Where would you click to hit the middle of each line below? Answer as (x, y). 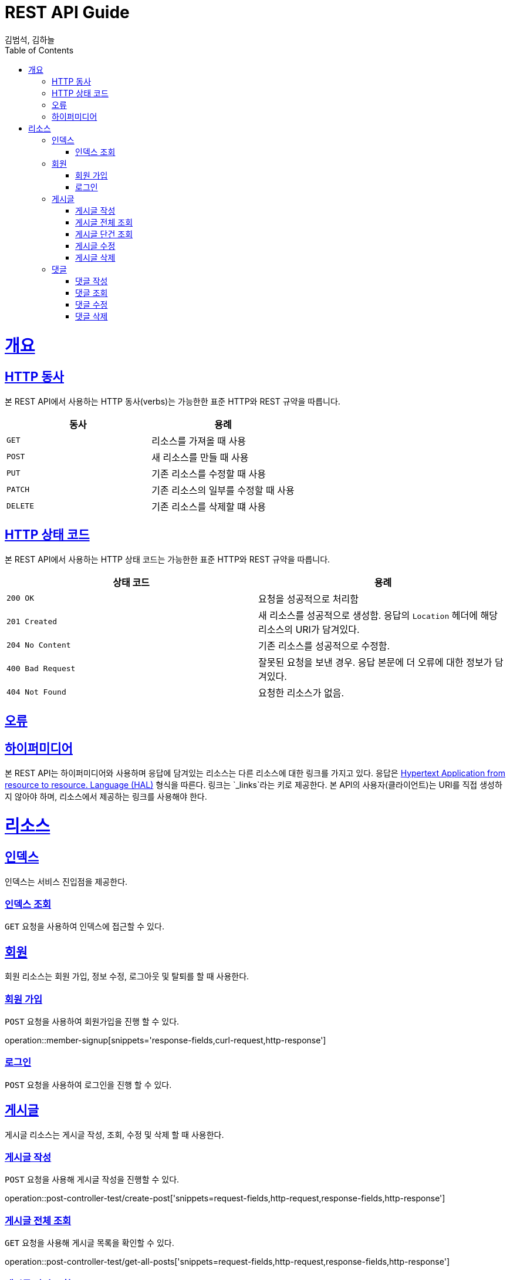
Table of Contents (39, 50)
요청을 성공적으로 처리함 (308, 599)
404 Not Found (36, 692)
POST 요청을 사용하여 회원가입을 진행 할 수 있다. (92, 1022)
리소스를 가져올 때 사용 (199, 441)
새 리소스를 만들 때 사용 (200, 457)
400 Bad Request (41, 669)
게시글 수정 (95, 245)
